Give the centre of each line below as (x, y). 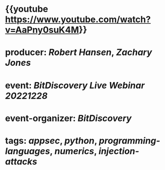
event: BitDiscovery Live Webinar (75, 85)
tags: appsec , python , (51, 141)
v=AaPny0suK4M (42, 30)
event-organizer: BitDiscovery (68, 118)
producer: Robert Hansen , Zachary (79, 52)
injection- (119, 151)
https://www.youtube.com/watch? (78, 19)
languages (28, 151)
